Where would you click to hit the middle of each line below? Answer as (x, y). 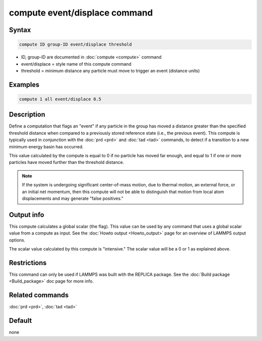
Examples (24, 84)
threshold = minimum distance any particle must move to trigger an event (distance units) (110, 71)
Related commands (39, 295)
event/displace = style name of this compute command (76, 64)
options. (17, 240)
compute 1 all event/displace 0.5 (60, 99)
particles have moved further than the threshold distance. (66, 162)
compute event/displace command (81, 13)
